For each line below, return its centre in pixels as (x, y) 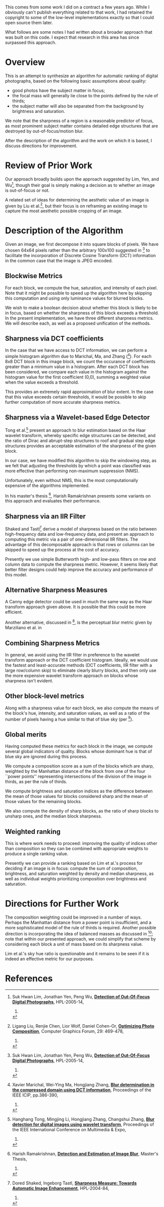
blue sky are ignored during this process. (46, 757)
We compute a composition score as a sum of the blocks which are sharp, (80, 766)
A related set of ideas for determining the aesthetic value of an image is (77, 199)
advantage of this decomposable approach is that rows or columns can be (80, 544)
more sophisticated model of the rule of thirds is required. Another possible (81, 927)
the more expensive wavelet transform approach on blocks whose (72, 675)
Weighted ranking (33, 831)
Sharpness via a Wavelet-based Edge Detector (77, 417)
